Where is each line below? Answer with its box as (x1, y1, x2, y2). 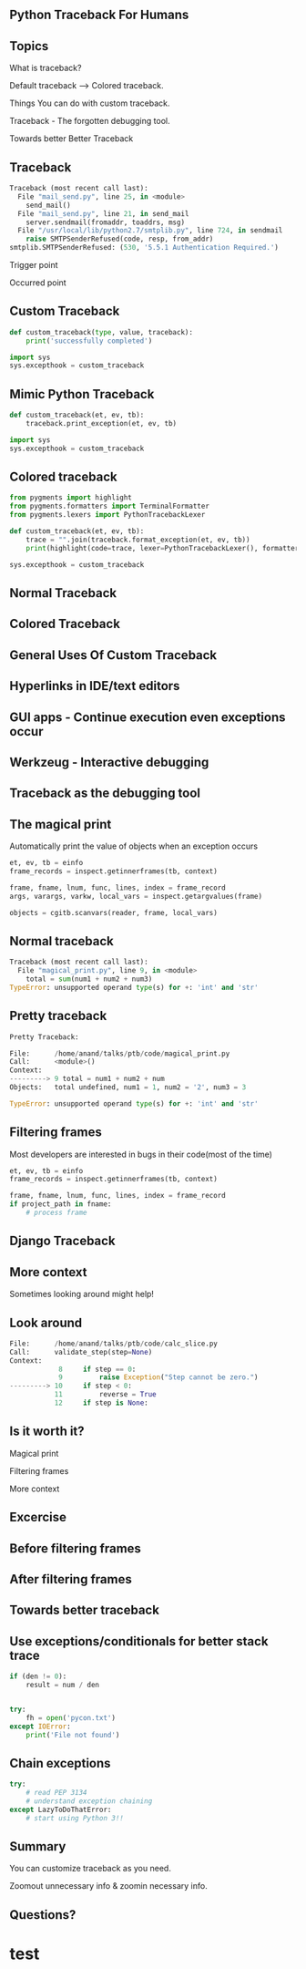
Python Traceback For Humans (9, 7, 189, 23)
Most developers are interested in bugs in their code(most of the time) (9, 1149, 273, 1160)
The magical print (9, 816, 112, 832)
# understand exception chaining (25, 1796, 153, 1806)
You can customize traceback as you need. (9, 1863, 171, 1874)
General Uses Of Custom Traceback (9, 647, 218, 663)
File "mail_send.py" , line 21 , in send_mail (17, 209, 189, 218)
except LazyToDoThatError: (9, 1805, 112, 1814)
